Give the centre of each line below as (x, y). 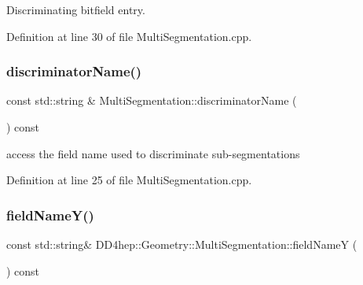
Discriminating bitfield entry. (76, 9)
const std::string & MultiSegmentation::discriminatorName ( (152, 100)
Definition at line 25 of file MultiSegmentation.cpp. (129, 180)
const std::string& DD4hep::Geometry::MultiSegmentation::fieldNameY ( (182, 244)
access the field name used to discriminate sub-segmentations (153, 153)
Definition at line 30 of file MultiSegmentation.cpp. (129, 36)
